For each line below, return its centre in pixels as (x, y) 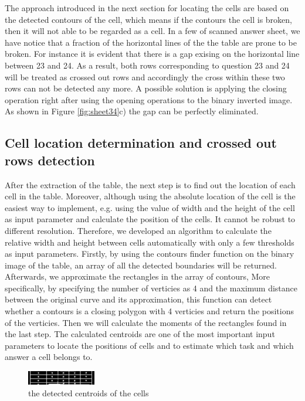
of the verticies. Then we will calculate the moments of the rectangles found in (146, 322)
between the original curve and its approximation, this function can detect (138, 299)
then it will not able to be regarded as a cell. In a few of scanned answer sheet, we (152, 31)
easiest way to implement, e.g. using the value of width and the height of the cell (150, 207)
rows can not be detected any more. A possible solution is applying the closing (146, 88)
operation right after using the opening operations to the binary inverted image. (149, 99)
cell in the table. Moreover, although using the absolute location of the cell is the (150, 196)
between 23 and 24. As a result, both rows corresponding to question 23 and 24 (147, 65)
